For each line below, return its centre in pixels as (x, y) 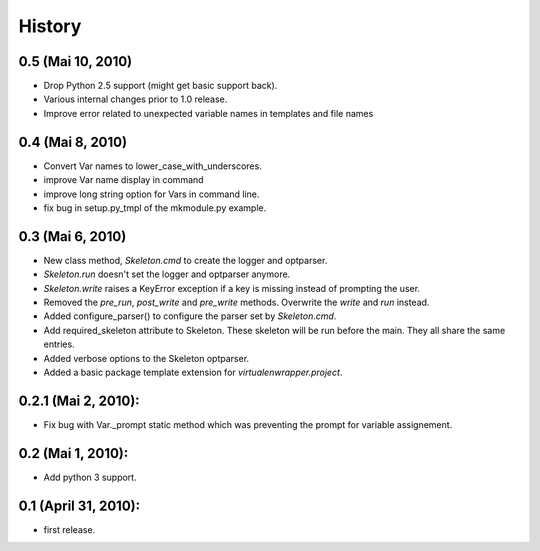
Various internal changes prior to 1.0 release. (135, 99)
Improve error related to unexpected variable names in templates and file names (208, 113)
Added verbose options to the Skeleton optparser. (146, 358)
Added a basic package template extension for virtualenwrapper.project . (193, 372)
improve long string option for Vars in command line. (151, 194)
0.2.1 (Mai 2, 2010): (79, 400)
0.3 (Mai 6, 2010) (72, 236)
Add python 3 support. (90, 477)
